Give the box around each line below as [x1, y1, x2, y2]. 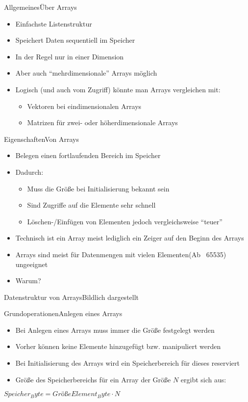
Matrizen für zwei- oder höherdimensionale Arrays [27, 117, 178, 128]
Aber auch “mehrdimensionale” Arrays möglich [15, 68, 157, 78]
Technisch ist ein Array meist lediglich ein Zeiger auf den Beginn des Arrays [15, 233, 244, 243]
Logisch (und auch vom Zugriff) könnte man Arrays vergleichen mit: [15, 84, 221, 94]
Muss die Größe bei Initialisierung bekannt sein [27, 183, 170, 193]
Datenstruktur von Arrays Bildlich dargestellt [4, 292, 139, 302]
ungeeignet [15, 259, 48, 269]
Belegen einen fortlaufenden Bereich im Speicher [15, 150, 161, 161]
